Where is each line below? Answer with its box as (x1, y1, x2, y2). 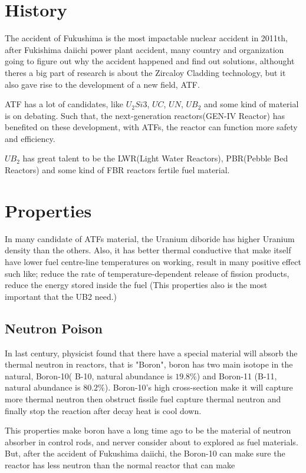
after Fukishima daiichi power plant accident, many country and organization (5, 43, 284, 55)
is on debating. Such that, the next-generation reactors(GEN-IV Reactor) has (5, 109, 285, 121)
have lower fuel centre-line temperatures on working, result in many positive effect (5, 255, 301, 267)
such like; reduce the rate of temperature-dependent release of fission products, (5, 267, 289, 279)
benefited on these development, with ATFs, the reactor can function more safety (5, 121, 298, 133)
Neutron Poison (5, 319, 103, 337)
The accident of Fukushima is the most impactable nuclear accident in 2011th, (5, 32, 288, 44)
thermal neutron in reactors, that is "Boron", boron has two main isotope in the (5, 358, 293, 371)
